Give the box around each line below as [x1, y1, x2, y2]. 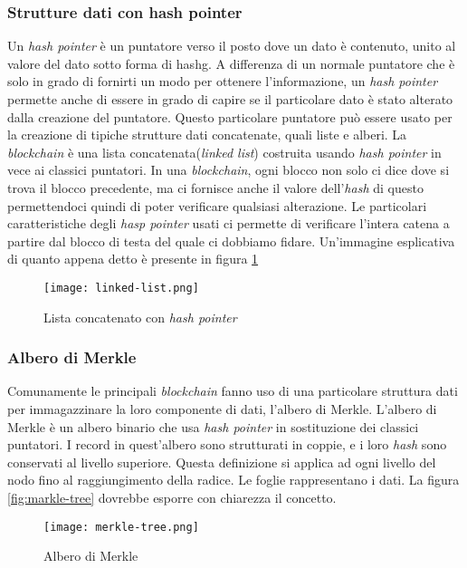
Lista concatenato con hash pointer [43, 307, 237, 326]
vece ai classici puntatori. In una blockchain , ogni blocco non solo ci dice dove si [7, 160, 450, 179]
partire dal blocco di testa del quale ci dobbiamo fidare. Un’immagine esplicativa [7, 231, 455, 250]
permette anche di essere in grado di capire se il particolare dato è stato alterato [7, 90, 453, 108]
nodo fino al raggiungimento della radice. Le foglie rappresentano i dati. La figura [7, 470, 460, 489]
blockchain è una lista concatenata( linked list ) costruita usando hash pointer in [7, 142, 442, 161]
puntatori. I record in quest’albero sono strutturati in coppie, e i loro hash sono [7, 435, 447, 454]
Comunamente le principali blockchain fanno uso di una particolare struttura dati [7, 381, 458, 400]
